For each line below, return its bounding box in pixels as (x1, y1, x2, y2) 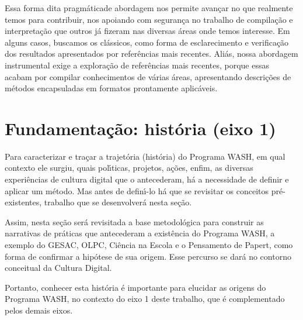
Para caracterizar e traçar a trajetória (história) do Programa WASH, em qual (5, 150, 285, 162)
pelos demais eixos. (5, 304, 73, 316)
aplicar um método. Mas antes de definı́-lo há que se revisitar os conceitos (5, 184, 269, 197)
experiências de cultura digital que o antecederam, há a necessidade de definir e (5, 173, 289, 185)
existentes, (5, 196, 42, 208)
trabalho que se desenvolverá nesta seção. (44, 196, 192, 208)
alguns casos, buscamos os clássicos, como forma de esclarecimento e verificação (5, 36, 289, 48)
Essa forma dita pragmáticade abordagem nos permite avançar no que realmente (5, 2, 293, 13)
